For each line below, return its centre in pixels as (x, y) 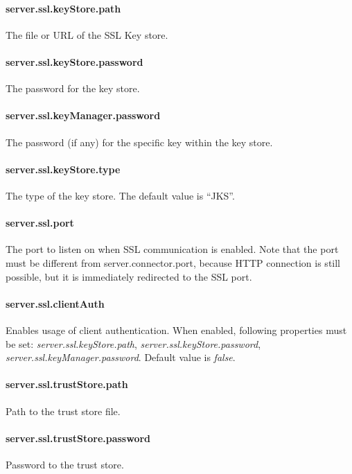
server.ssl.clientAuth (55, 303)
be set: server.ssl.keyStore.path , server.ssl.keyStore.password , (133, 343)
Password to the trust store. (65, 464)
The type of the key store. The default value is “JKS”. (120, 195)
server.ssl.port (40, 223)
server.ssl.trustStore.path (67, 384)
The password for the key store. (73, 88)
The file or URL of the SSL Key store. (87, 34)
